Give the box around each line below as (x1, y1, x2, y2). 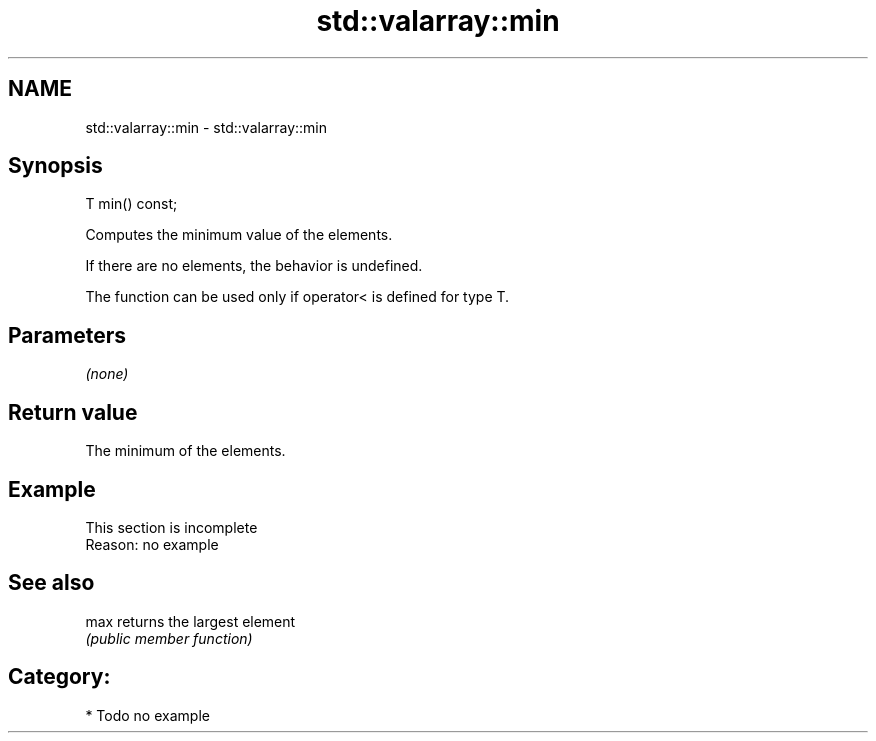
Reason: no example (85, 535, 219, 553)
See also (8, 570, 95, 596)
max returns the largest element (85, 612, 296, 630)
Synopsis (8, 153, 103, 179)
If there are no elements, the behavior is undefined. (85, 257, 423, 275)
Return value (8, 399, 138, 425)
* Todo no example (85, 706, 210, 724)
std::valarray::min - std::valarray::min (85, 118, 328, 136)
